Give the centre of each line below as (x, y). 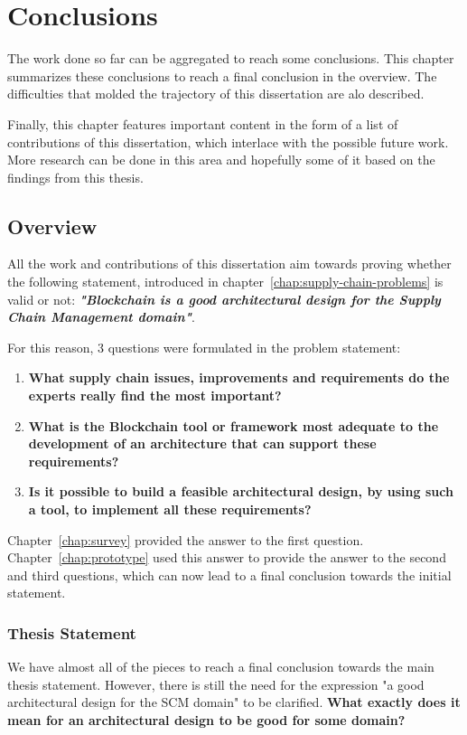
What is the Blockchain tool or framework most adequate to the (233, 425)
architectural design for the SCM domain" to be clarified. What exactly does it (234, 702)
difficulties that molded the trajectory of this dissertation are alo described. (216, 94)
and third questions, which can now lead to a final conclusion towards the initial (229, 575)
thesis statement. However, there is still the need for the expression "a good (216, 684)
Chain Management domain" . (101, 317)
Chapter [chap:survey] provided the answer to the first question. (186, 539)
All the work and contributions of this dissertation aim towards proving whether (229, 264)
